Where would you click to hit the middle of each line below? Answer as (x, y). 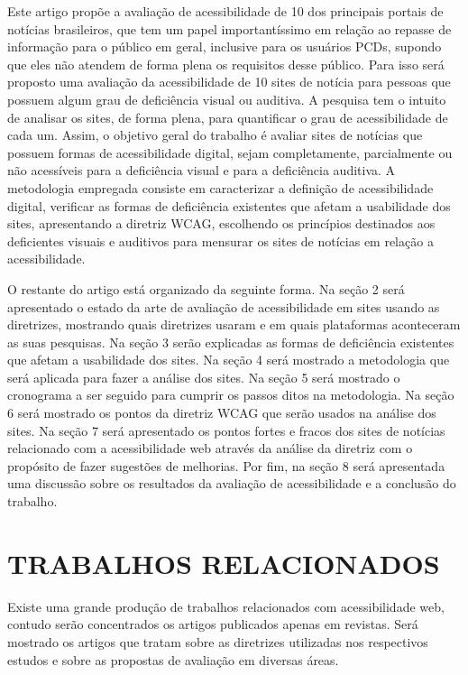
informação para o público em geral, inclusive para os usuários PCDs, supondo (225, 46)
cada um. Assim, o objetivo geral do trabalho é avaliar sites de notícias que (215, 135)
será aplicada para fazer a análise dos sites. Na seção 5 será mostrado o (204, 377)
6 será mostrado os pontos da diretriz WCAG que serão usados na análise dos (222, 413)
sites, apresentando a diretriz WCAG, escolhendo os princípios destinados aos (221, 223)
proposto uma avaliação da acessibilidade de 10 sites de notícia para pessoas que (229, 82)
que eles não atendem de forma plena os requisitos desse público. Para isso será (226, 64)
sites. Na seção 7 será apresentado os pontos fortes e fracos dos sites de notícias (226, 430)
